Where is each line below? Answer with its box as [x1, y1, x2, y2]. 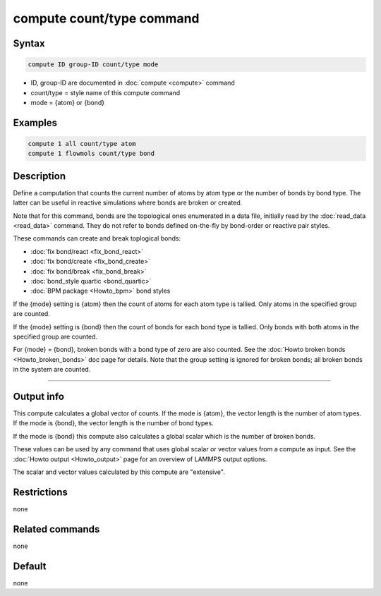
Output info [13, 390, 65, 402]
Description [13, 170, 66, 182]
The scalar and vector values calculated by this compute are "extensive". [13, 468, 225, 476]
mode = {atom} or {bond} [30, 98, 105, 107]
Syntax [13, 37, 45, 49]
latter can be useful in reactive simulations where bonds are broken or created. [13, 198, 243, 207]
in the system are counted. [13, 365, 91, 374]
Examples [13, 116, 58, 128]
